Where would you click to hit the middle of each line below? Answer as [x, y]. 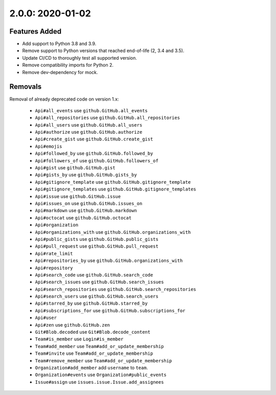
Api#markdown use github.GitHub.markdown [86, 211]
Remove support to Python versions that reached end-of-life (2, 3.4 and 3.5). [103, 51]
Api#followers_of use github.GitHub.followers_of [97, 160]
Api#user [46, 318]
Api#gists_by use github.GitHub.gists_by [86, 175]
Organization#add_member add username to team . [91, 367]
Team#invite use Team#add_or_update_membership [94, 353]
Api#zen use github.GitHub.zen [73, 325]
